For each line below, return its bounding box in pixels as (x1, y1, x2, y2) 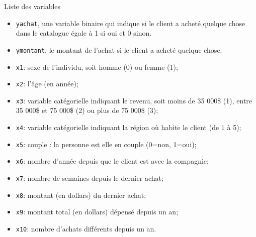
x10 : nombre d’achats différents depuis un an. (16, 223, 156, 233)
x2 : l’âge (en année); (16, 78, 78, 89)
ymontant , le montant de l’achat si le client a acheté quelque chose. (16, 44, 222, 55)
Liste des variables (4, 1, 61, 11)
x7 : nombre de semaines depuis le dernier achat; (16, 173, 163, 183)
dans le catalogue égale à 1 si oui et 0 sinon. (16, 28, 152, 38)
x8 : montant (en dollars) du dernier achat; (16, 189, 146, 200)
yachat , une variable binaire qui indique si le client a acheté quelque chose (16, 18, 245, 28)
